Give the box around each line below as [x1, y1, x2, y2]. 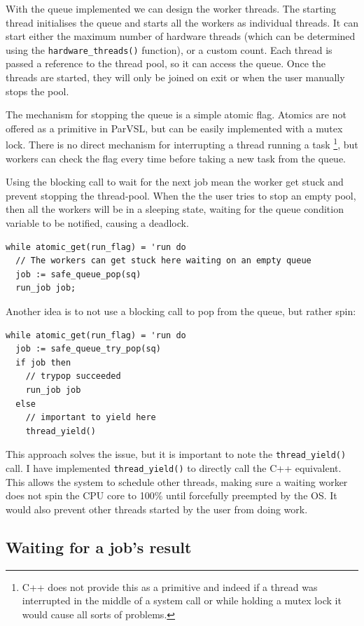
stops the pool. [6, 83, 69, 98]
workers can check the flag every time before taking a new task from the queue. [6, 151, 346, 165]
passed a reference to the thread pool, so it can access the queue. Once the [6, 56, 325, 71]
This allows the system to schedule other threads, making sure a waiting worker [6, 474, 348, 489]
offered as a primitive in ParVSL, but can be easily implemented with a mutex [6, 120, 343, 135]
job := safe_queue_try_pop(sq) [15, 344, 161, 354]
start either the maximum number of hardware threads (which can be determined [6, 29, 356, 43]
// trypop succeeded [25, 371, 121, 382]
